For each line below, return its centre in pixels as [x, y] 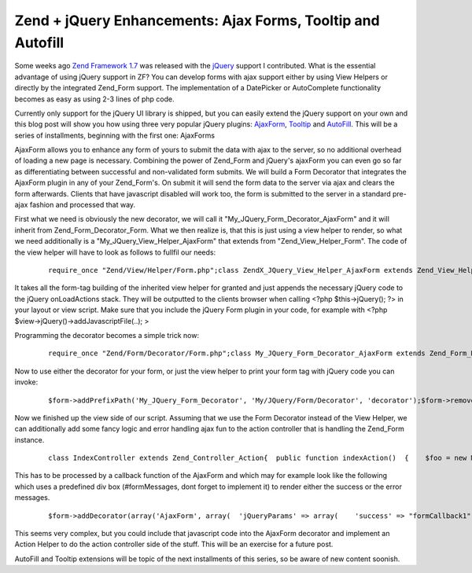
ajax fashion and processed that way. [75, 205]
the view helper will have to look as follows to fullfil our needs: [115, 252]
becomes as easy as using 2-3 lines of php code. [94, 99]
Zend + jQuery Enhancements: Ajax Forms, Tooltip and [197, 20]
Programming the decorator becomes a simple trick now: [107, 335]
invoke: [26, 382]
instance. [29, 439]
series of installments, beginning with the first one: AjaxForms [115, 135]
